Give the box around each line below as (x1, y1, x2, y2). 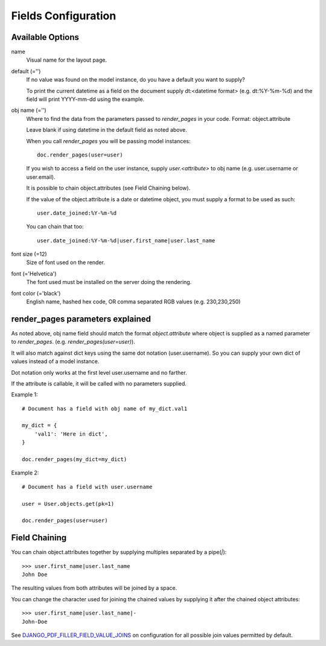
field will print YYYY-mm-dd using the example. (26, 95, 145, 103)
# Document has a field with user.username (22, 483, 153, 490)
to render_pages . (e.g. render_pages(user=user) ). (11, 338, 135, 346)
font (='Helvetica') (11, 270, 57, 277)
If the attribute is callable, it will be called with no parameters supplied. (11, 380, 187, 387)
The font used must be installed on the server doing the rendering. (26, 279, 192, 286)
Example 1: (11, 391, 38, 398)
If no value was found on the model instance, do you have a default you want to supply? (26, 76, 245, 83)
